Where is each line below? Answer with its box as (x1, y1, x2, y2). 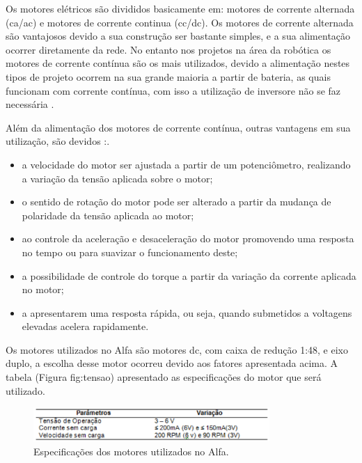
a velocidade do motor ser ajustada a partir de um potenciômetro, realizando (22, 157, 351, 171)
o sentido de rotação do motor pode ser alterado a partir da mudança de (22, 194, 331, 209)
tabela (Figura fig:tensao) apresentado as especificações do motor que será (6, 370, 322, 384)
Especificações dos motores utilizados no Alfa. (33, 444, 229, 458)
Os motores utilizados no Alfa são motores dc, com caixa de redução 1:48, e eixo (6, 342, 348, 356)
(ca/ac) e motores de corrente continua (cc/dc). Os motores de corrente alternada (6, 15, 354, 29)
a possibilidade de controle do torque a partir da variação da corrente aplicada (22, 268, 356, 283)
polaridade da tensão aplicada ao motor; (22, 207, 194, 222)
